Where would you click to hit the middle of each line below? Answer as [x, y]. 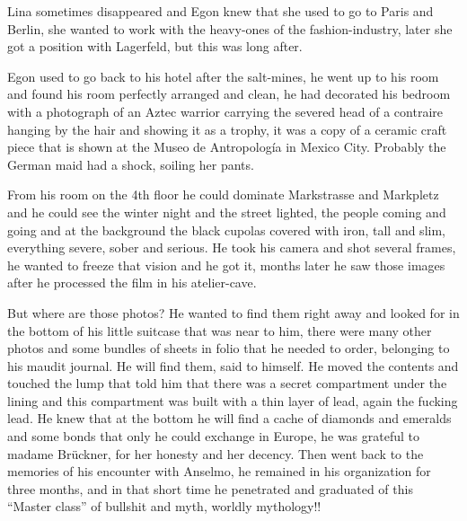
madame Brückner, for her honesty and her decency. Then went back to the [216, 453]
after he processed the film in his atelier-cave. [132, 283]
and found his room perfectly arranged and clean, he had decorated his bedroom [229, 94]
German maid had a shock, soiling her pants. [131, 164]
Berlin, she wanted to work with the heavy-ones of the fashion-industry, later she [230, 28]
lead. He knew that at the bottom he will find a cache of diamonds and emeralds [229, 418]
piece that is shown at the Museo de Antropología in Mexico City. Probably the [227, 147]
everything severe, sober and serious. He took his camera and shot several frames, [232, 247]
